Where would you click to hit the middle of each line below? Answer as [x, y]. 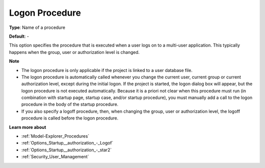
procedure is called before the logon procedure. [70, 118]
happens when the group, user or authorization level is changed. [74, 52]
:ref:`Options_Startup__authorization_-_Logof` [67, 143]
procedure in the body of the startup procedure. [70, 104]
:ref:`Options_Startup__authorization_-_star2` [66, 150]
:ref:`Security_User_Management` [55, 157]
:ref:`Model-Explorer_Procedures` [55, 136]
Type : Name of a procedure [37, 27]
